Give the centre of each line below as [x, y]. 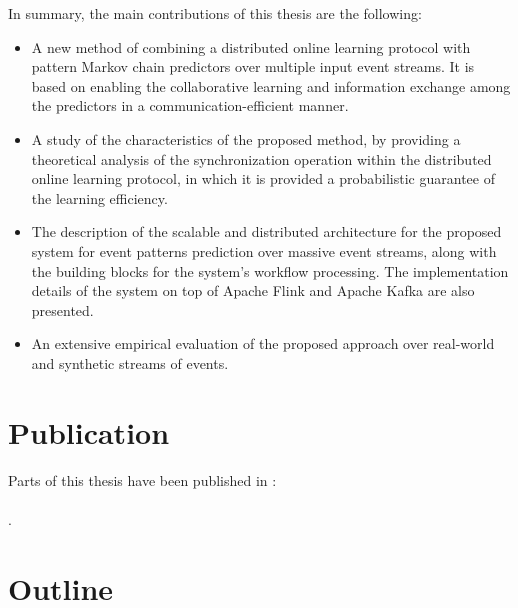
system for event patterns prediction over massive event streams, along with [264, 250]
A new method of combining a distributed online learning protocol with [251, 46]
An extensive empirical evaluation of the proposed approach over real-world [263, 343]
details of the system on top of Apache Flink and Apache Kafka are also [253, 290]
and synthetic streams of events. [130, 362]
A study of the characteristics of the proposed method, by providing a [246, 138]
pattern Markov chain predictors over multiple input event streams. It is [253, 66]
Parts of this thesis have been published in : [142, 479]
